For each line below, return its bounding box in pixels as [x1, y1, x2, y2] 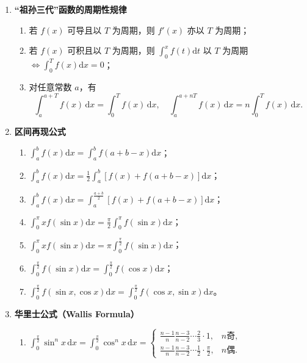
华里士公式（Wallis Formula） [14, 307, 139, 320]
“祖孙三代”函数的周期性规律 [14, 3, 127, 15]
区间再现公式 [14, 125, 66, 138]
